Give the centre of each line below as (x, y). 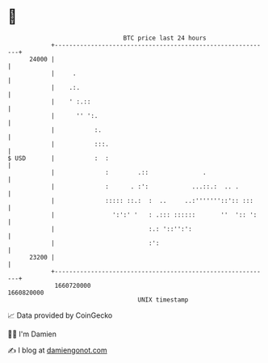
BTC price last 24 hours (165, 38)
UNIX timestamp (163, 300)
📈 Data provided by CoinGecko (60, 315)
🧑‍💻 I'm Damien (32, 334)
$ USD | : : (59, 158)
